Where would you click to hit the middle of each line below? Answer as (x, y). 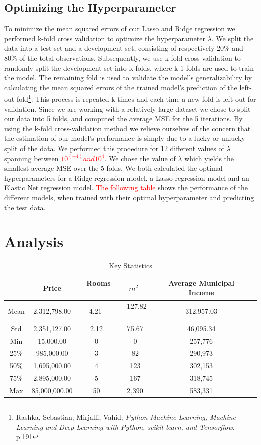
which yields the (209, 158)
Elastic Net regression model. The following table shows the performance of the (126, 187)
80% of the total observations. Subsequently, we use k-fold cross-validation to (122, 57)
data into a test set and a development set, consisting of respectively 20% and (124, 48)
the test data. (25, 207)
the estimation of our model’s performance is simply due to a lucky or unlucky (125, 138)
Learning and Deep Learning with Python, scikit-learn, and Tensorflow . (125, 427)
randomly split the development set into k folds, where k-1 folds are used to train (129, 67)
